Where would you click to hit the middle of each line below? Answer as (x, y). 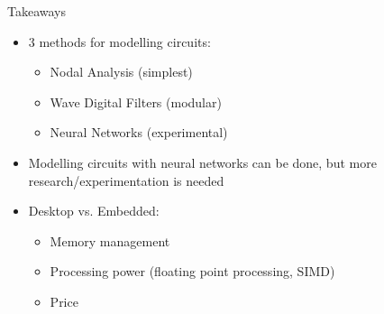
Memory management (110, 240)
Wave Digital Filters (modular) (136, 102)
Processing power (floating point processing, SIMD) (192, 271)
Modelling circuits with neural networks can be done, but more (202, 162)
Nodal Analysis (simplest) (121, 72)
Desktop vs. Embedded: (94, 211)
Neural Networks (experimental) (139, 132)
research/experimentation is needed (126, 180)
